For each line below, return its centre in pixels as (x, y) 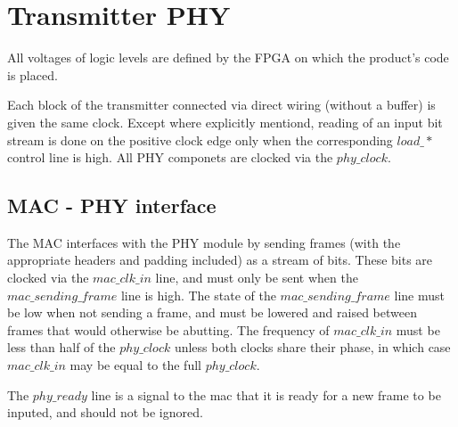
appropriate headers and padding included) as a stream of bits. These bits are (220, 260)
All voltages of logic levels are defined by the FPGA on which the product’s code (228, 57)
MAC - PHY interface (112, 205)
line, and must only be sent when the (257, 278)
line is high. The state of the (198, 295)
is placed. (33, 74)
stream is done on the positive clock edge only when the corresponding (200, 140)
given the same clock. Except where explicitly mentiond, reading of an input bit (225, 122)
